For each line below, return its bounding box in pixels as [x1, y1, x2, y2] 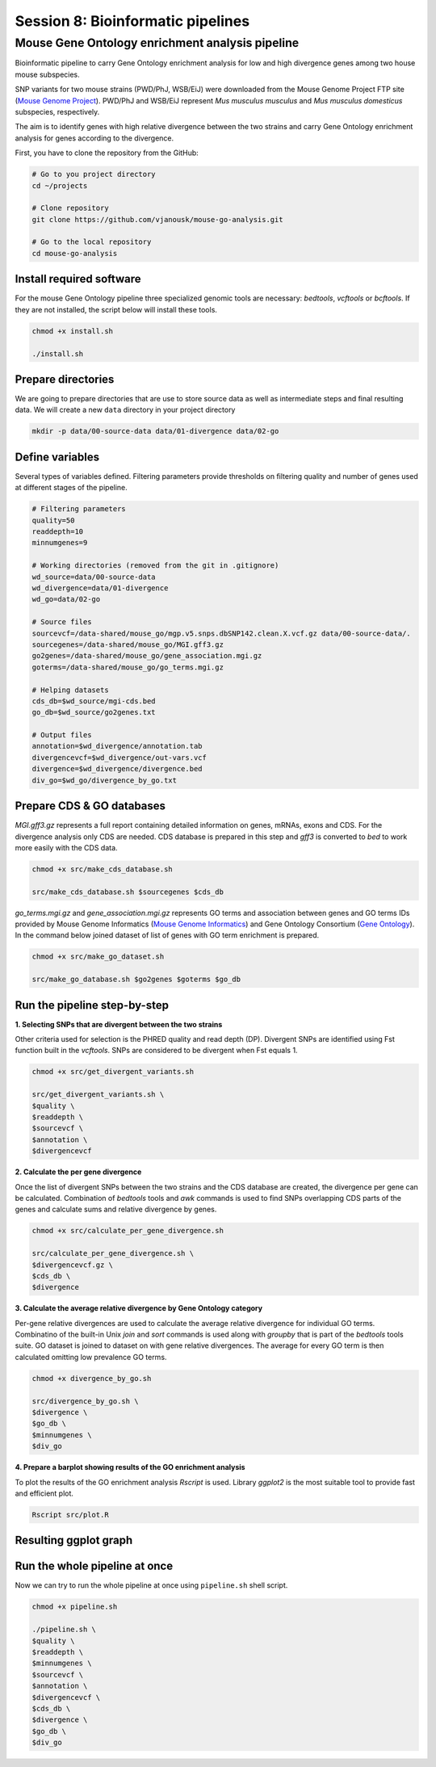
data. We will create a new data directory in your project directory [15, 405, 236, 415]
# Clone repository [31, 204, 109, 213]
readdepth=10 [31, 527, 84, 536]
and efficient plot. [15, 1488, 74, 1498]
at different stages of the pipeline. [15, 483, 128, 493]
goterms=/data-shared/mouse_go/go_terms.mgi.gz [31, 662, 224, 672]
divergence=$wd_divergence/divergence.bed [31, 764, 203, 774]
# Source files [31, 618, 92, 627]
